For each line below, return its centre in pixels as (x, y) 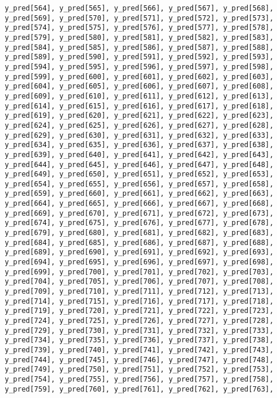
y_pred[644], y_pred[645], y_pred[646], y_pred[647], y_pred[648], (139, 164)
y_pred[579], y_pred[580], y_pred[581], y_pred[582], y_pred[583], (139, 37)
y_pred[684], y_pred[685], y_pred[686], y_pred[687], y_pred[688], (139, 242)
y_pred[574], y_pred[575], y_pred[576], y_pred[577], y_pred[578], (139, 28)
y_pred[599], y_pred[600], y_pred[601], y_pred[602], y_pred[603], (139, 76)
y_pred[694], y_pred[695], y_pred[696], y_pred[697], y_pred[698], (139, 262)
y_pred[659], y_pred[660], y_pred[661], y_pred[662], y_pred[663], (139, 194)
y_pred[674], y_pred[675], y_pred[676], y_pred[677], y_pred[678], (139, 223)
